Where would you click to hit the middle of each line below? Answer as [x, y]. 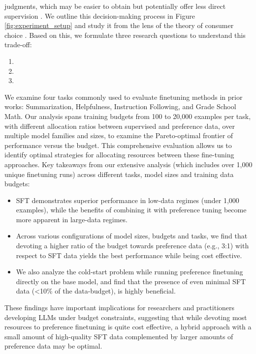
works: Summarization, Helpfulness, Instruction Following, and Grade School [120, 106]
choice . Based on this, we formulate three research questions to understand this [125, 35]
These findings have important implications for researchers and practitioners [120, 308]
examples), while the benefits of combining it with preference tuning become [131, 210]
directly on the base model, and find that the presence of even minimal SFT [131, 281]
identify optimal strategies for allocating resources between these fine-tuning [119, 155]
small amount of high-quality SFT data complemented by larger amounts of [119, 336]
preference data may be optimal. [53, 346]
